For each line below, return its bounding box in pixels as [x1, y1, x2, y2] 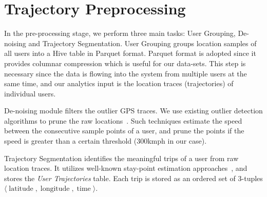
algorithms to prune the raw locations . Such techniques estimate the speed [4, 115, 242, 126]
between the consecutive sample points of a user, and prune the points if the [4, 125, 244, 136]
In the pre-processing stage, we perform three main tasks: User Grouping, [4, 28, 236, 38]
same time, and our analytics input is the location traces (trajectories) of [4, 78, 234, 89]
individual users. [4, 88, 56, 98]
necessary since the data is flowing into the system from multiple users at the [4, 68, 247, 78]
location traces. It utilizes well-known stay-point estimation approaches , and [4, 163, 247, 173]
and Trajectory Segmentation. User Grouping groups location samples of [28, 37, 257, 48]
